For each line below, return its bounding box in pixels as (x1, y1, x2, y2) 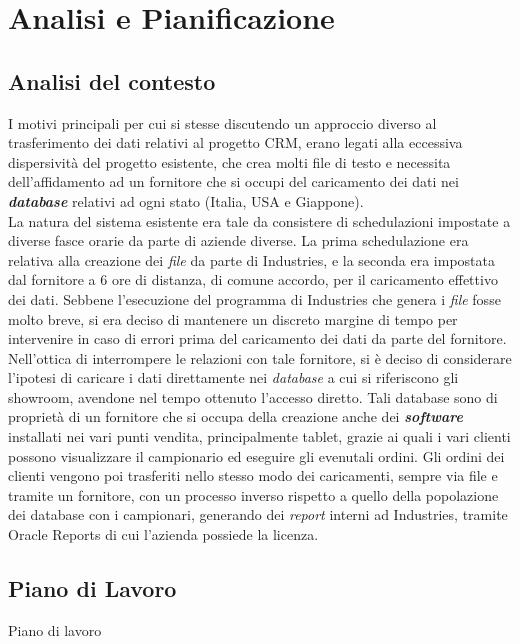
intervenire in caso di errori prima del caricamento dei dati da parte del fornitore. (8, 328, 507, 349)
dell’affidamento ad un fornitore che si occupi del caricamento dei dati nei (8, 171, 459, 192)
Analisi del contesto (8, 65, 216, 96)
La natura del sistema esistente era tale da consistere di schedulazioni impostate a (8, 210, 511, 231)
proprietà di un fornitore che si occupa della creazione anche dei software (8, 406, 463, 427)
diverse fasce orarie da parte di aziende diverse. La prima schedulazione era (8, 230, 469, 251)
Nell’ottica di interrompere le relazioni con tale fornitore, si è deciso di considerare (8, 347, 512, 368)
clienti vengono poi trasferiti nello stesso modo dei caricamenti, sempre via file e (8, 465, 498, 486)
